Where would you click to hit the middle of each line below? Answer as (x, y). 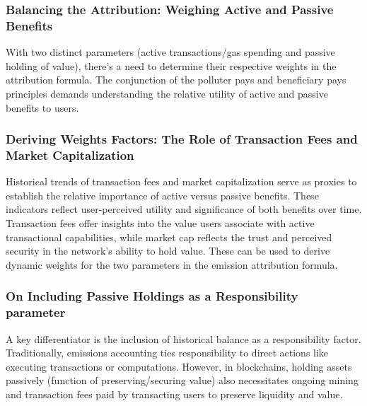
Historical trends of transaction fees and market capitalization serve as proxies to (181, 181)
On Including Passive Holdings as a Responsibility (152, 296)
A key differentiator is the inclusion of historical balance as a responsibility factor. (183, 338)
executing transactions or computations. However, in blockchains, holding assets (179, 366)
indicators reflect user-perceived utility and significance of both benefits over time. (184, 209)
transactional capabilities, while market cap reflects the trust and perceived (169, 237)
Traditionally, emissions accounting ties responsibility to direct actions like (167, 353)
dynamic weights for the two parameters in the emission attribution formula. (172, 264)
